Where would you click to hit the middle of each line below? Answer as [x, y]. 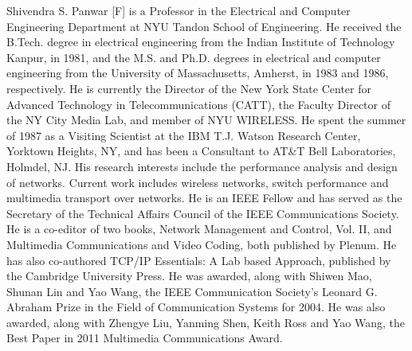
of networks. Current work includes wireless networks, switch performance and [198, 182]
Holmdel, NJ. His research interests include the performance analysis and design [202, 166]
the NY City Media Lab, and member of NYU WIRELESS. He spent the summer [206, 120]
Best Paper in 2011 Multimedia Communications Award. [145, 338]
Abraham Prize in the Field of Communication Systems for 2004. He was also [196, 307]
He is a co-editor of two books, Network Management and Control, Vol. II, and [199, 229]
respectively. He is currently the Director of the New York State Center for [189, 88]
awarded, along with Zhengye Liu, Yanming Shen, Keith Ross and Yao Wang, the [206, 322]
